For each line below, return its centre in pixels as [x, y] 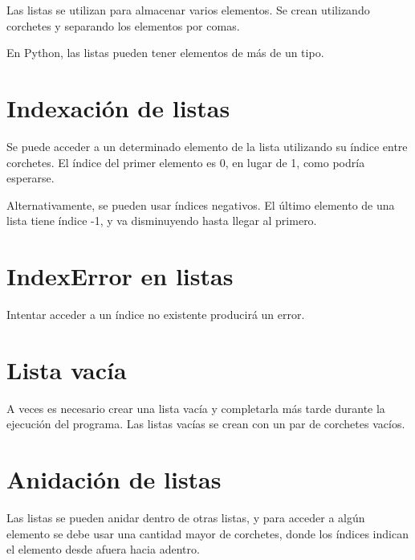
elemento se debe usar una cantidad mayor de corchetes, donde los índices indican [207, 533]
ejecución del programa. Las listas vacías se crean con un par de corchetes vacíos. [206, 424]
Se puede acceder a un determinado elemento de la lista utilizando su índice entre [207, 146]
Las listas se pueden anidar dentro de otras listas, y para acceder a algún [186, 518]
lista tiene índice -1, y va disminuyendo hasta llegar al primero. [162, 221]
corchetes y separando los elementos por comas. [123, 25]
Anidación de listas [114, 479]
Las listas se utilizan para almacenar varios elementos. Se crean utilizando [188, 10]
